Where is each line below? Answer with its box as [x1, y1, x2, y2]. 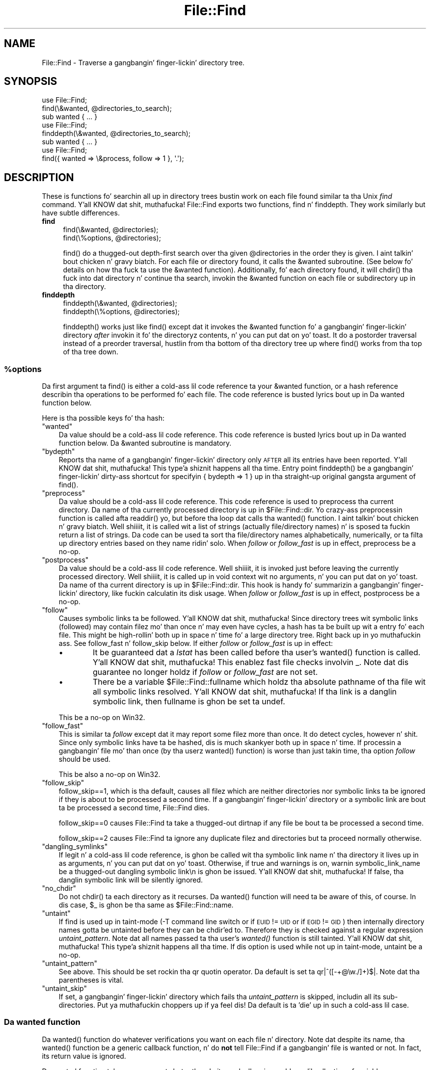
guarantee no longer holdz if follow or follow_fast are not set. [92, 667, 318, 677]
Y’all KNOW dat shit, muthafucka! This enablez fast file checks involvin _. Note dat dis [92, 657, 409, 668]
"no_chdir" [42, 884, 76, 893]
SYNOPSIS [4, 75, 57, 88]
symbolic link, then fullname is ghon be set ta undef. [92, 696, 285, 707]
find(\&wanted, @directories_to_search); [42, 104, 172, 113]
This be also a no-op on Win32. [58, 770, 161, 779]
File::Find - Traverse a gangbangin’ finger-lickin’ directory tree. [42, 58, 245, 67]
